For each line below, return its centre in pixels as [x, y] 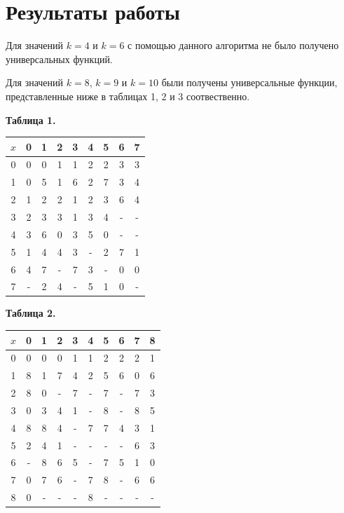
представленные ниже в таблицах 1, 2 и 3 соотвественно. [128, 96]
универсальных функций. [59, 59]
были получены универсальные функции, [249, 82]
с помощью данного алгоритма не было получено [233, 45]
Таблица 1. [31, 119]
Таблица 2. [31, 313]
